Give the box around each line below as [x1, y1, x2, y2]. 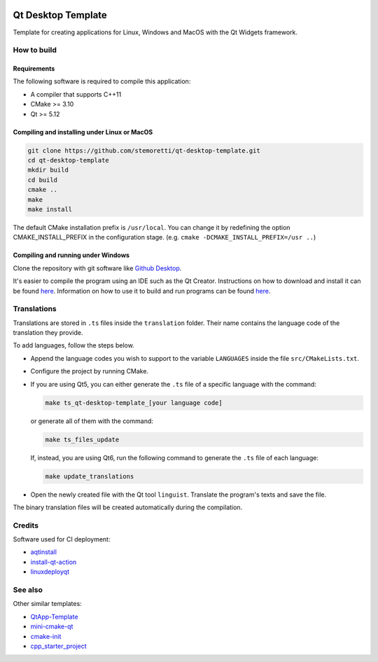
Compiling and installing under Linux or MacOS [13, 127, 153, 136]
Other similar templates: [13, 600, 82, 608]
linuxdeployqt [30, 567, 70, 576]
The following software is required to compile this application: [13, 77, 191, 85]
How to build [13, 46, 57, 55]
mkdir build [27, 166, 69, 174]
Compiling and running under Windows [13, 251, 129, 259]
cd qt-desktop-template [27, 156, 110, 165]
